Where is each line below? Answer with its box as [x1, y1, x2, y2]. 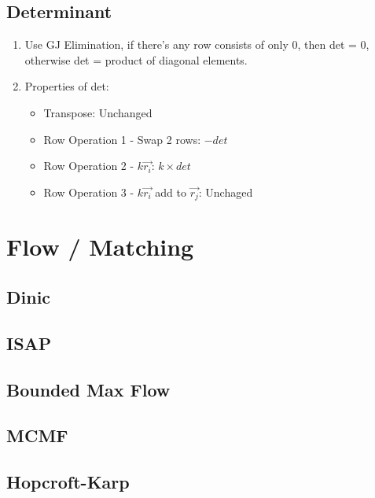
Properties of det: [24, 78, 109, 94]
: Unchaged [198, 183, 253, 200]
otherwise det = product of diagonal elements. [24, 51, 248, 68]
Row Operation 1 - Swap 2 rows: [43, 131, 201, 147]
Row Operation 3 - [43, 183, 134, 200]
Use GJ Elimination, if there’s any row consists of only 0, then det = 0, [24, 36, 369, 53]
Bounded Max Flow [6, 377, 171, 401]
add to [155, 183, 186, 200]
